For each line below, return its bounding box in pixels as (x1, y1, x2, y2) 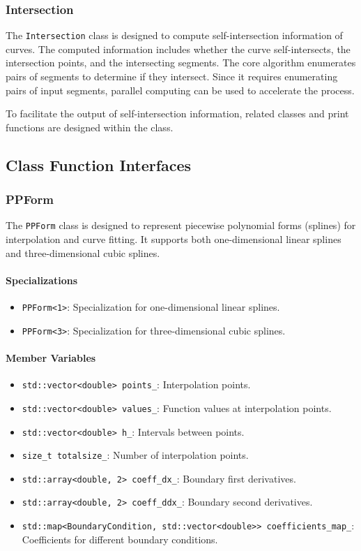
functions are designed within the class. (6, 119, 174, 134)
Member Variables (6, 350, 96, 365)
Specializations (6, 272, 78, 287)
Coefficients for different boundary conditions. (22, 531, 218, 546)
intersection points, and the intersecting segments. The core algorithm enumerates (6, 55, 356, 70)
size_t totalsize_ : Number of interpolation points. (22, 448, 249, 462)
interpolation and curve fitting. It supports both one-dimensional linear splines (6, 232, 341, 247)
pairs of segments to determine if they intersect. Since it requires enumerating (6, 69, 338, 84)
